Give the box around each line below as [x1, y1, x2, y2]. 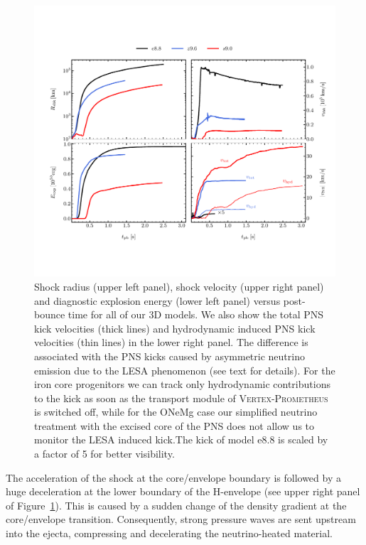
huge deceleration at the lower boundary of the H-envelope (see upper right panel [6, 484, 360, 499]
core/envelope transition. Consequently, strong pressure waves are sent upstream [6, 512, 356, 527]
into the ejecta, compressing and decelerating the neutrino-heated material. [6, 526, 333, 541]
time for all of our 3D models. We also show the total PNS [68, 307, 324, 322]
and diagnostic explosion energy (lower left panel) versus [34, 293, 281, 308]
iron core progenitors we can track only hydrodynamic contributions [34, 377, 330, 392]
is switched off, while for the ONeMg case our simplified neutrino [34, 404, 318, 419]
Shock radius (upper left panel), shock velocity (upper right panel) [34, 279, 324, 293]
